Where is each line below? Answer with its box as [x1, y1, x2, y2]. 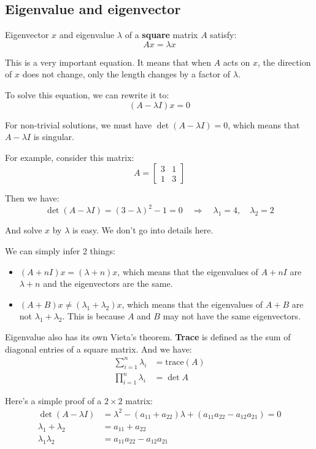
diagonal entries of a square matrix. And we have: [5, 342, 192, 355]
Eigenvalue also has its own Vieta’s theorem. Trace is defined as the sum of [5, 330, 291, 343]
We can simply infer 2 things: [5, 244, 115, 257]
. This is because [62, 310, 125, 322]
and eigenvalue [59, 28, 115, 41]
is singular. [33, 130, 74, 143]
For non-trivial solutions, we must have [5, 118, 152, 131]
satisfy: [210, 28, 237, 41]
